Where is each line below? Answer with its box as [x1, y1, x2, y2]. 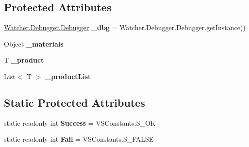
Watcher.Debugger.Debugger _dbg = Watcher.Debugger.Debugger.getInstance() [4, 22, 246, 33]
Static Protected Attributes [4, 95, 145, 110]
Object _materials [4, 38, 64, 49]
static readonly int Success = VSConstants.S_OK [4, 117, 156, 128]
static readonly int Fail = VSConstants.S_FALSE [4, 134, 154, 144]
